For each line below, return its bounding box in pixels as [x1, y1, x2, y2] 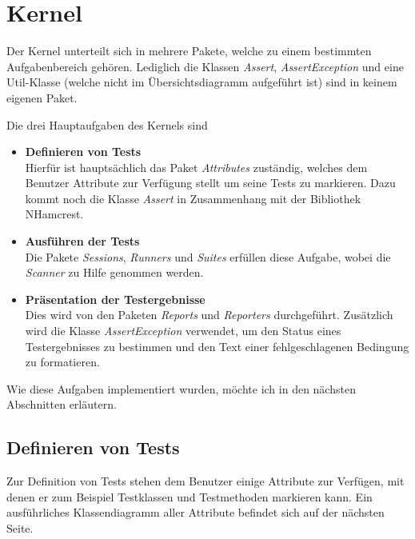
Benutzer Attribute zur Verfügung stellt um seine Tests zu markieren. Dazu [25, 174, 396, 191]
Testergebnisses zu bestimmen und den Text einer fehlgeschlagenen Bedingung [25, 337, 409, 354]
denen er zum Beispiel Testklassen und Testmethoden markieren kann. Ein [6, 488, 373, 505]
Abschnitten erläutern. [6, 396, 117, 413]
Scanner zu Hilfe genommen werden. [25, 264, 204, 281]
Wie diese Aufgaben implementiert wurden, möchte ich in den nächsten [6, 380, 356, 397]
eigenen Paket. [6, 89, 78, 106]
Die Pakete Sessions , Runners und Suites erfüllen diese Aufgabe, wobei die [25, 248, 391, 265]
